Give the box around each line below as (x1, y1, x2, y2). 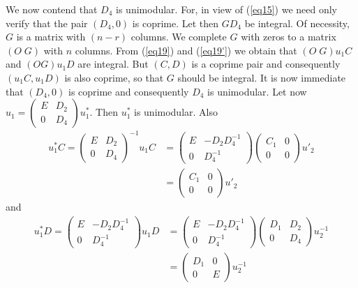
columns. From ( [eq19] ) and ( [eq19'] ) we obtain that (75, 43, 297, 57)
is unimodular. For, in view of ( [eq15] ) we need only (116, 2, 338, 16)
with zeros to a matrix (241, 29, 336, 44)
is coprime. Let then (132, 15, 219, 30)
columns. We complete (130, 29, 227, 44)
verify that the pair (6, 15, 88, 30)
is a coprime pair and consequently (191, 56, 341, 71)
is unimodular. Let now (207, 84, 307, 98)
